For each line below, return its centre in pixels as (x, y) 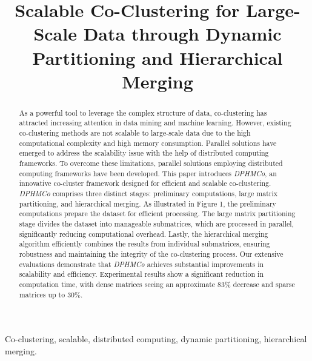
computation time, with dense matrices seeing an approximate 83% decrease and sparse (157, 284)
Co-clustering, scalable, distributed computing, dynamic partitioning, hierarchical (156, 339)
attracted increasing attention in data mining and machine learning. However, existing (155, 123)
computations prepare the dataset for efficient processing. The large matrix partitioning (157, 214)
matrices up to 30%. (51, 294)
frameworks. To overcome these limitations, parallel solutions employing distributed (151, 163)
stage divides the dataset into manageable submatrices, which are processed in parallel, (156, 223)
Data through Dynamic (182, 34)
